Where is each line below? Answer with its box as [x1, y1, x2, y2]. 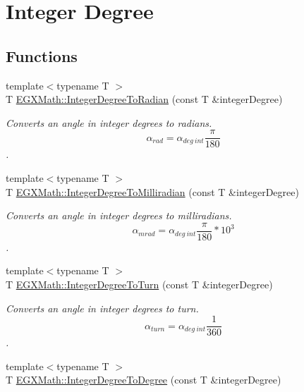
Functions [6, 44, 78, 66]
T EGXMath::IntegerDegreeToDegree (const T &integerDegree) [6, 372, 281, 387]
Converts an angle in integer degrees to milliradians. [6, 208, 232, 223]
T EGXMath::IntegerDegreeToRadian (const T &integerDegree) [6, 92, 283, 106]
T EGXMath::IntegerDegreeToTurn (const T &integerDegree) [6, 277, 273, 292]
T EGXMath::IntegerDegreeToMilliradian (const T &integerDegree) [6, 184, 299, 199]
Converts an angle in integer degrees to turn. [6, 300, 199, 315]
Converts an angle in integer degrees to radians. [6, 115, 212, 130]
